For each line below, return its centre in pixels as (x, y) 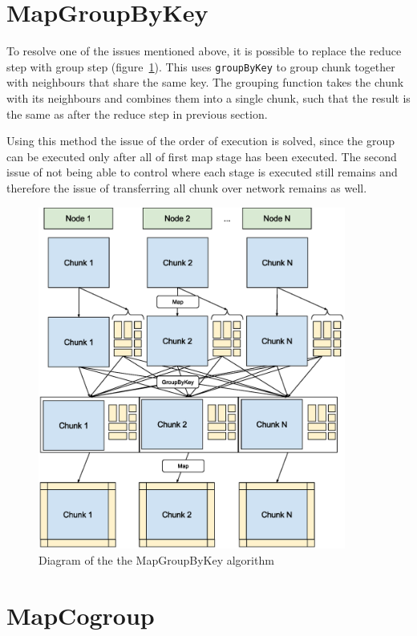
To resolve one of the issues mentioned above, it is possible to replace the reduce (204, 51)
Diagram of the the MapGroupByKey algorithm (156, 559)
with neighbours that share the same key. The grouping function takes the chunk (205, 82)
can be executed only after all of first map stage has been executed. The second (202, 156)
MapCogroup (81, 615)
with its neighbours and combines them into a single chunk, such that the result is (208, 97)
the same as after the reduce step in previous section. (137, 113)
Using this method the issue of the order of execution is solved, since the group (201, 141)
